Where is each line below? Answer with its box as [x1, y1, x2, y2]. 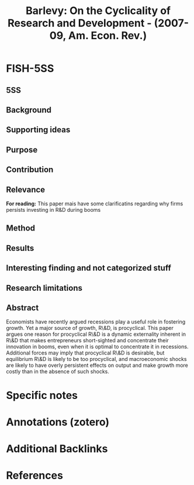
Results [6, 243, 34, 253]
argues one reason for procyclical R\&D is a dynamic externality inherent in [6, 331, 186, 338]
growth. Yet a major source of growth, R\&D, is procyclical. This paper [6, 325, 174, 332]
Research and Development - [8, 16, 152, 30]
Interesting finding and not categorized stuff [6, 263, 171, 273]
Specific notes [6, 388, 78, 402]
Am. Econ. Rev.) [68, 29, 147, 42]
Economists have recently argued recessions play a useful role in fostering [6, 318, 186, 325]
